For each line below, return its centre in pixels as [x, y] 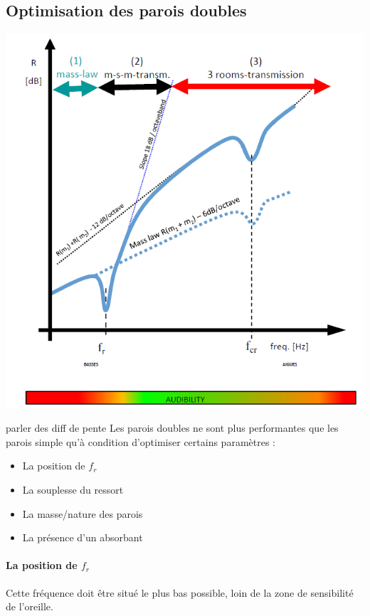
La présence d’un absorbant [83, 537]
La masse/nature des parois [83, 513]
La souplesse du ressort [73, 489]
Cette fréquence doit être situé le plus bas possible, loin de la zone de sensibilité [180, 592]
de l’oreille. [30, 606]
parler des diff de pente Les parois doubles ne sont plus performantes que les [172, 428]
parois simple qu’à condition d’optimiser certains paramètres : [141, 441]
